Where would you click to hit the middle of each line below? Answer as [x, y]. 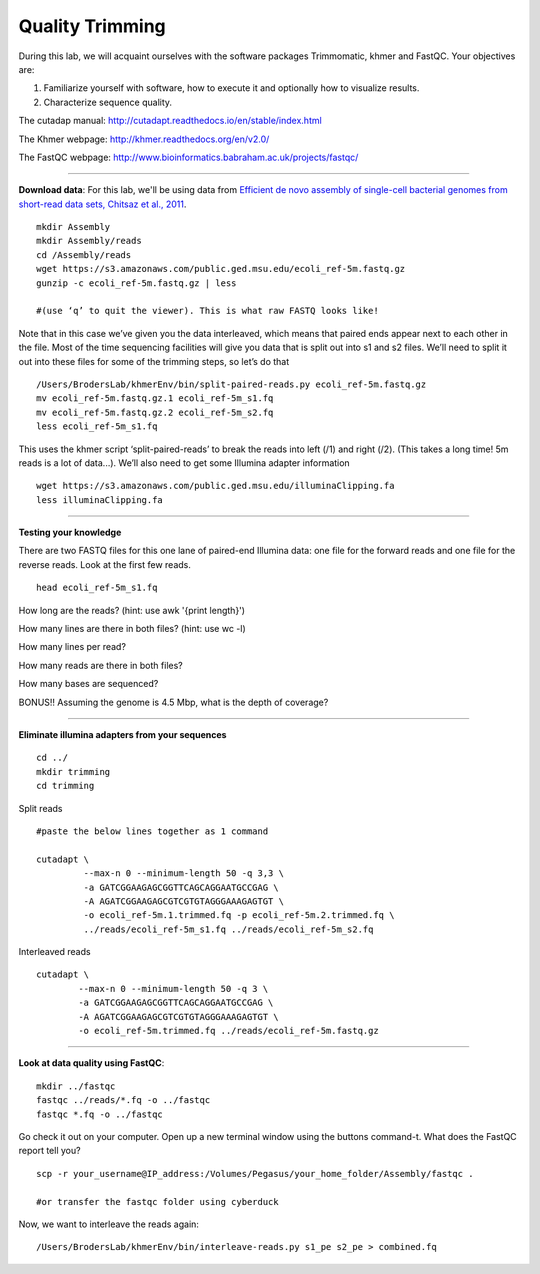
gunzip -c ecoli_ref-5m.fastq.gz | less [136, 283]
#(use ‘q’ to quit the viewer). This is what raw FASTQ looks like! [207, 311]
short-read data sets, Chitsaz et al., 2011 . [102, 204]
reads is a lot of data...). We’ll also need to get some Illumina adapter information [184, 462]
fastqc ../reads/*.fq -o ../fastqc [123, 1100]
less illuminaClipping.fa [100, 499]
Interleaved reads [54, 952]
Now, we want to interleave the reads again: [109, 1224]
